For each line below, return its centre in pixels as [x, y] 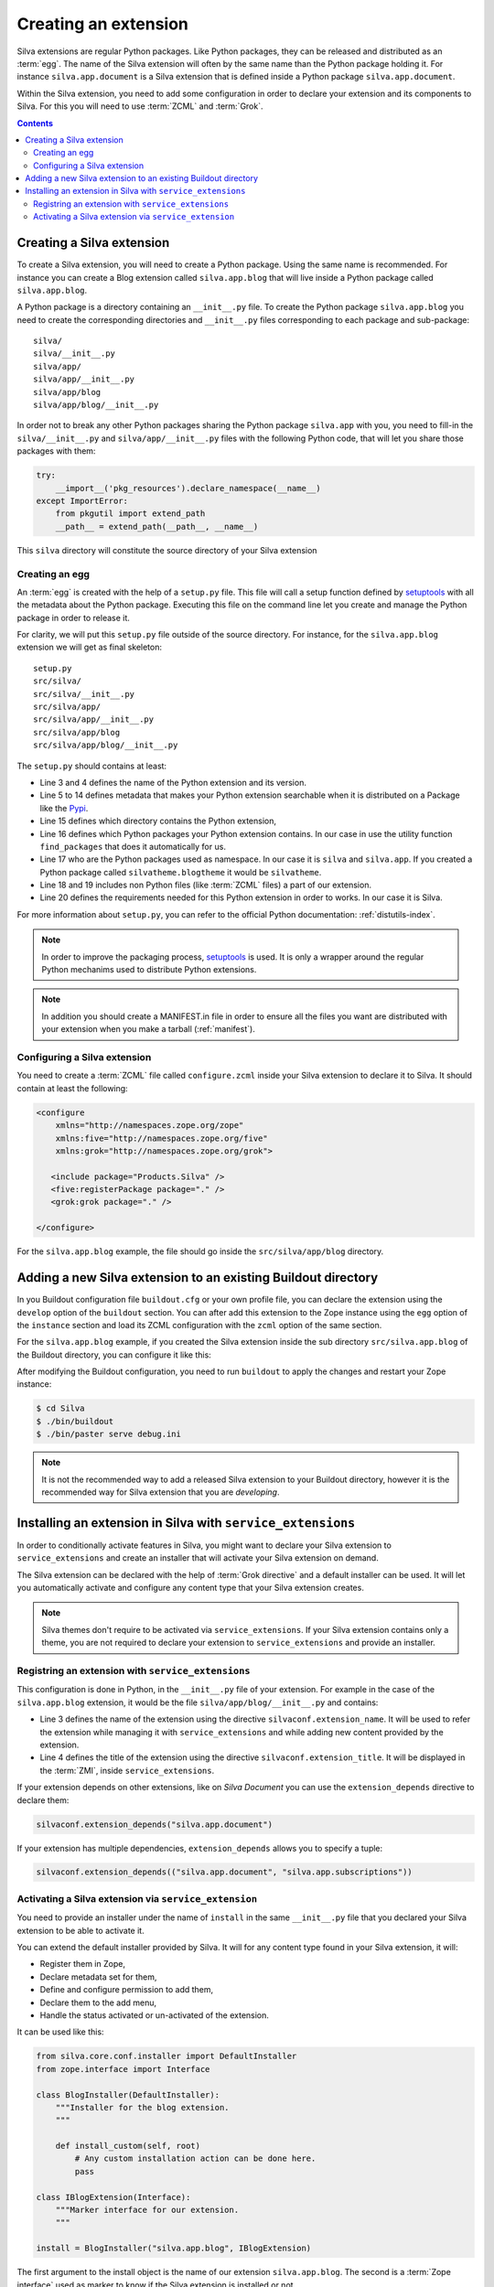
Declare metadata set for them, [98, 1977]
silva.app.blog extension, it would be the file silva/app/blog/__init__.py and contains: [198, 1702]
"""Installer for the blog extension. [142, 2107]
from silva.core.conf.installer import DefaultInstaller [166, 2056]
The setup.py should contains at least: [92, 766]
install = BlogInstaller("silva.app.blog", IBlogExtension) [174, 2249]
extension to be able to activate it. [81, 1930]
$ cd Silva [60, 1408]
